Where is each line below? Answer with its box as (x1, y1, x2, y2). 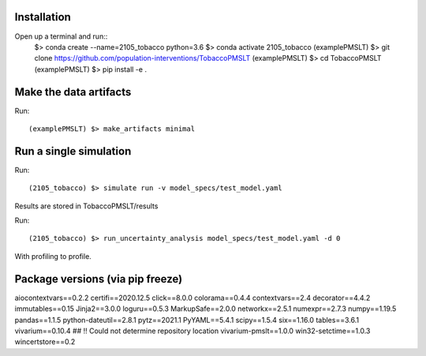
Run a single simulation (14, 144, 132, 158)
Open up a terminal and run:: (14, 32, 108, 41)
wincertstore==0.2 (14, 337, 76, 347)
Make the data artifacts (14, 85, 132, 99)
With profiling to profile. (14, 251, 92, 260)
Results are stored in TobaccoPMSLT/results (14, 201, 159, 211)
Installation (14, 10, 71, 24)
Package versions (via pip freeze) (14, 272, 183, 286)
